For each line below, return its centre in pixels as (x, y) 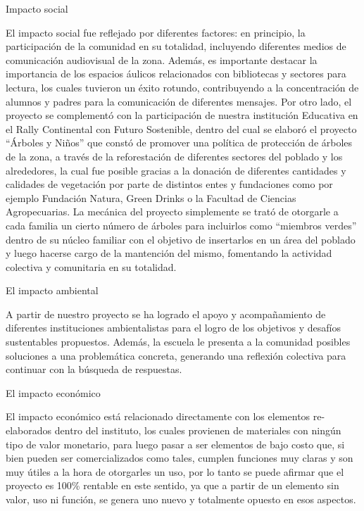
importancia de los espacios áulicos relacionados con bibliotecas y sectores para (176, 74)
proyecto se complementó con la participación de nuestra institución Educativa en (182, 115)
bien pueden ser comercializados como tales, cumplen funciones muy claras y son (180, 458)
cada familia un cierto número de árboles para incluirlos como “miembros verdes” (181, 225)
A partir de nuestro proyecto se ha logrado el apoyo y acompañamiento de (166, 314)
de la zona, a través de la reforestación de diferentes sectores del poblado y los (174, 156)
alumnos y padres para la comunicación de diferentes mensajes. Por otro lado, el (179, 101)
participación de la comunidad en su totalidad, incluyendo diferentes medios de (176, 46)
